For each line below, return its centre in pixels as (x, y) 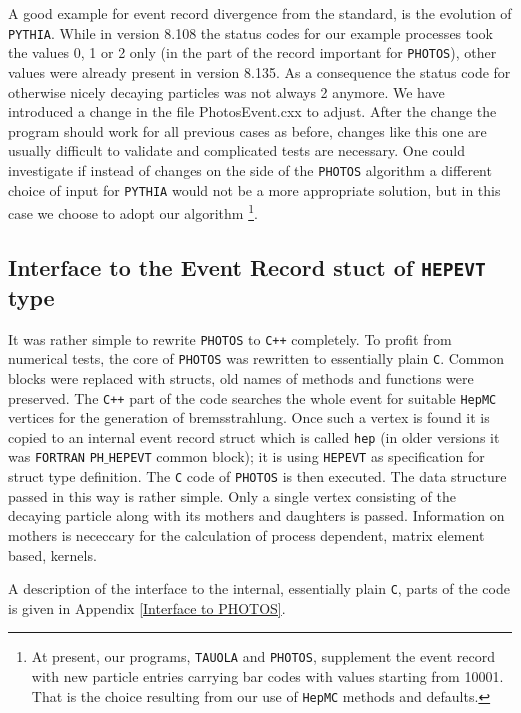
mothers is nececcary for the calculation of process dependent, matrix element (246, 534)
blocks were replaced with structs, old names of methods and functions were (241, 377)
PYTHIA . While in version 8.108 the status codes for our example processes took (251, 32)
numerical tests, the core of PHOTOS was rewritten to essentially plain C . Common (256, 358)
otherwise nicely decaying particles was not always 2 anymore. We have (226, 91)
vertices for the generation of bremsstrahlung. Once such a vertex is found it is (249, 417)
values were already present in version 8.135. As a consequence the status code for (259, 71)
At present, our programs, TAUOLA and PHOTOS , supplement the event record (263, 656)
